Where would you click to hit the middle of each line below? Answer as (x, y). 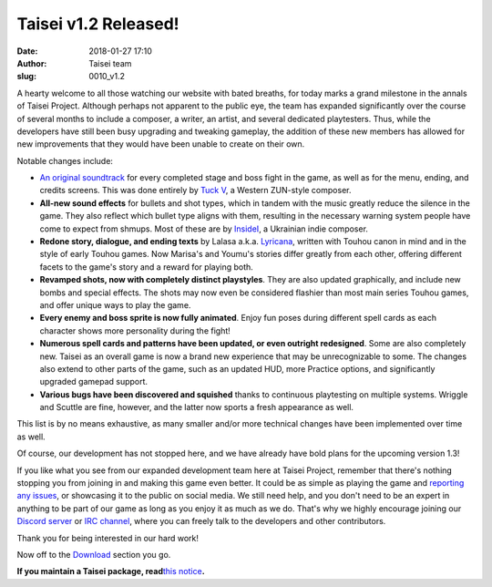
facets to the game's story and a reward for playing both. (147, 267)
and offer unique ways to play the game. (115, 304)
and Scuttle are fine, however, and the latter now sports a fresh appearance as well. (197, 407)
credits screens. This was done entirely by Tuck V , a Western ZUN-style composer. (195, 191)
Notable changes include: (65, 160)
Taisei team (110, 63)
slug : (26, 77)
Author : (32, 63)
